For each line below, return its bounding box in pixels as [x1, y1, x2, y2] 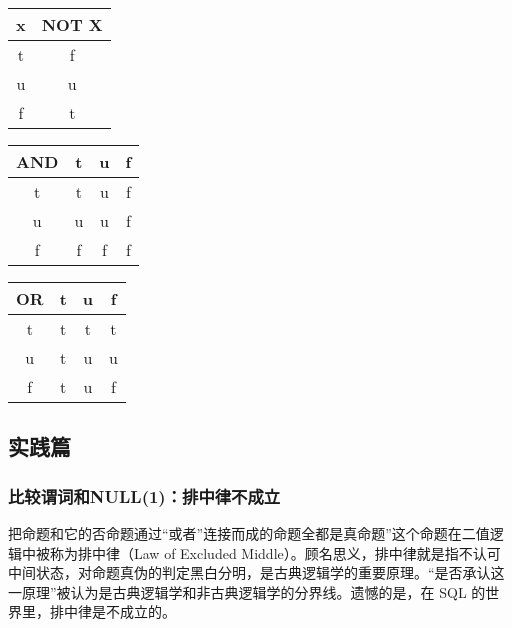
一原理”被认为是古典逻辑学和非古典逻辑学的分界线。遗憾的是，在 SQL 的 [8, 581, 486, 602]
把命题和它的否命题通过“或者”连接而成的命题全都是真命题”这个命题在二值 [8, 523, 490, 543]
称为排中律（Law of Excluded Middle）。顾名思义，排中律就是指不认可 [49, 542, 501, 563]
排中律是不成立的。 [49, 601, 176, 622]
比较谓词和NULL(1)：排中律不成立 [8, 483, 281, 508]
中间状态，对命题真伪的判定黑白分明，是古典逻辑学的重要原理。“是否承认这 [8, 562, 505, 583]
